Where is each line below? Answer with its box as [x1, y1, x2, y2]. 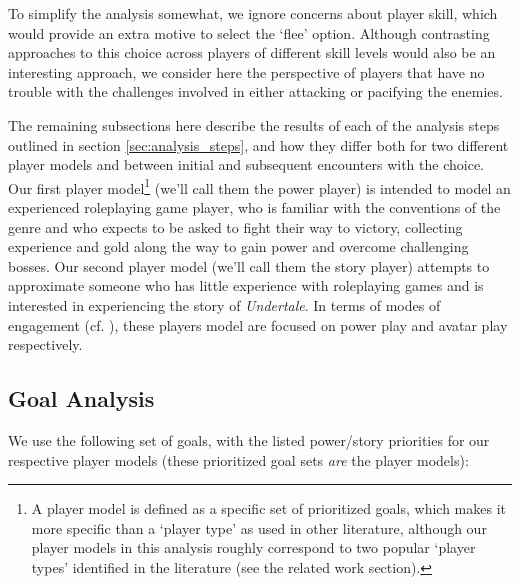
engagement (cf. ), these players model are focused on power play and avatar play [8, 314, 508, 335]
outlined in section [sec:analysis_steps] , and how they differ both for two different [8, 134, 509, 155]
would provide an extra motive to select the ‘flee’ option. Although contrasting [8, 22, 490, 43]
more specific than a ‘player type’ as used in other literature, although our [31, 517, 487, 538]
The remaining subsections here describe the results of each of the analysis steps [8, 114, 500, 135]
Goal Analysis [8, 383, 155, 414]
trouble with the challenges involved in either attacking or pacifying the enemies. [8, 81, 503, 102]
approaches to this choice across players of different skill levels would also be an [8, 42, 496, 63]
